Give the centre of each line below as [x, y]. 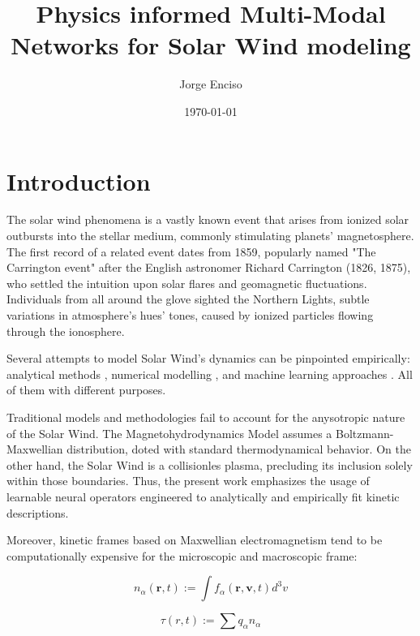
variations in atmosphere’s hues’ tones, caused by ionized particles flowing [190, 315]
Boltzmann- [365, 433]
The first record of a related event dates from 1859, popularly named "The [191, 251]
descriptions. [38, 512]
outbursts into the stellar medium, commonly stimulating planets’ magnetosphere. [210, 236]
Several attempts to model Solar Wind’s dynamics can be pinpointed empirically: [208, 358]
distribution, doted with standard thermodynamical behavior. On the [239, 449]
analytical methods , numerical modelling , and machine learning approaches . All [210, 374]
